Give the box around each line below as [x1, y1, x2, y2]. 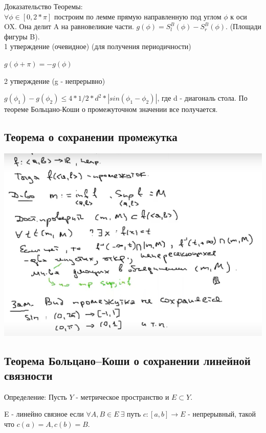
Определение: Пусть [4, 391, 67, 402]
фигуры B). [4, 31, 40, 41]
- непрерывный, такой [188, 408, 256, 419]
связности [4, 368, 53, 383]
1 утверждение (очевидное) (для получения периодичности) [4, 41, 191, 52]
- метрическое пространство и [76, 391, 169, 402]
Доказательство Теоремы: [4, 1, 83, 11]
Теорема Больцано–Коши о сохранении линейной [4, 352, 251, 368]
